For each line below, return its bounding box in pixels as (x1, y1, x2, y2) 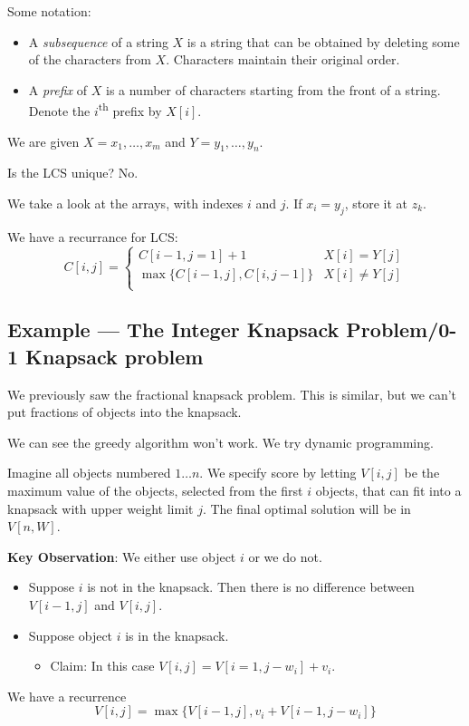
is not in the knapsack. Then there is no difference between (87, 577, 415, 596)
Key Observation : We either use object (7, 547, 236, 566)
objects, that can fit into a (315, 480, 462, 499)
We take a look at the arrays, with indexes (7, 194, 244, 213)
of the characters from (28, 50, 151, 69)
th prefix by (98, 99, 162, 121)
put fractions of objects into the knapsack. (7, 402, 242, 421)
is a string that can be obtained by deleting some (187, 32, 460, 51)
